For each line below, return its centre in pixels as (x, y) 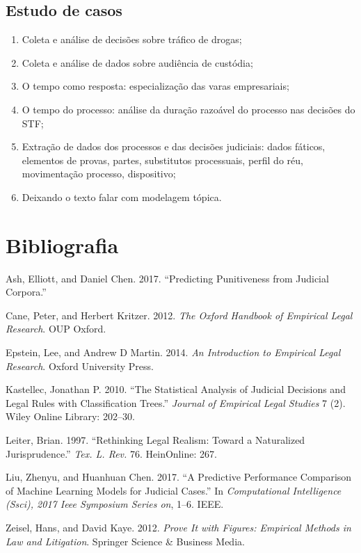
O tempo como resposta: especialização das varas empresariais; (155, 86)
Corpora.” (26, 292)
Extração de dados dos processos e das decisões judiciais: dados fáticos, (174, 146)
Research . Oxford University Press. (80, 366)
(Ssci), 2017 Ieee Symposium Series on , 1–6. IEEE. (115, 504)
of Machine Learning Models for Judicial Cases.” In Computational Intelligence (174, 490)
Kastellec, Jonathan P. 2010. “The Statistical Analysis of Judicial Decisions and (176, 389)
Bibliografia (62, 245)
